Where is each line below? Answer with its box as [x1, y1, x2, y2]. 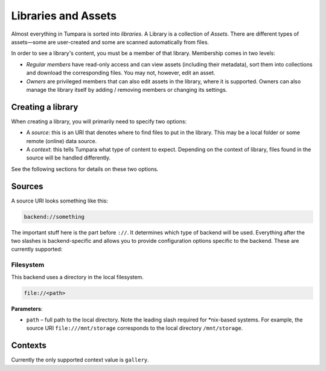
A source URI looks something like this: [11, 197, 109, 204]
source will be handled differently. [26, 154, 111, 161]
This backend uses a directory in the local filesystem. [11, 273, 144, 280]
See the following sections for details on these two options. [11, 165, 159, 172]
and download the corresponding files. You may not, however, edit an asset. [26, 69, 216, 77]
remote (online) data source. [26, 137, 97, 144]
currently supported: [11, 245, 63, 253]
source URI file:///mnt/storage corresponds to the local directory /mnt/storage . [26, 324, 243, 332]
